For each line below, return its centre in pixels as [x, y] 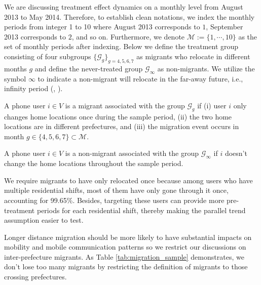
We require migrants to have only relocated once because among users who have [128, 180]
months [15, 68]
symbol [15, 78]
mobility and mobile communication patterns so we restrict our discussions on [125, 247]
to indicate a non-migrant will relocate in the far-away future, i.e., [140, 78]
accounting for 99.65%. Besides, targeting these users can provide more [114, 200]
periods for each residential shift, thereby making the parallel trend [141, 210]
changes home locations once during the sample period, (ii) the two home [118, 116]
